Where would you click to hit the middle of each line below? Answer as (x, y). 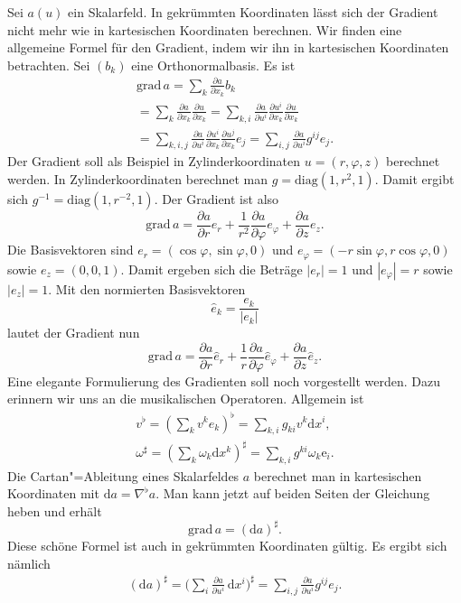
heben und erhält (55, 510)
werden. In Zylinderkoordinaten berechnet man (137, 179)
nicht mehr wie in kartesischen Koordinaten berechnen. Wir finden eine (205, 29)
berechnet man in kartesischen (338, 475)
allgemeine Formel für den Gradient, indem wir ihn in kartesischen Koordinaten (228, 47)
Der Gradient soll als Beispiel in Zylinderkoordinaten (154, 161)
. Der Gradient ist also (216, 199)
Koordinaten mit (53, 493)
